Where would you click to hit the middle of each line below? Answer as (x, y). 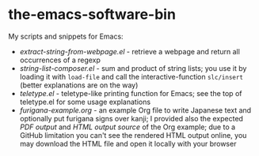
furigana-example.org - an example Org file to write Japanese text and (135, 110)
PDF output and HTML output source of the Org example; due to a (128, 127)
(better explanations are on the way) (79, 85)
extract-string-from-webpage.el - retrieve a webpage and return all (129, 51)
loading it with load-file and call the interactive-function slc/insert (131, 76)
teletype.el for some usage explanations (85, 102)
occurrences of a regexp (60, 60)
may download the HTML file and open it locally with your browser (128, 143)
